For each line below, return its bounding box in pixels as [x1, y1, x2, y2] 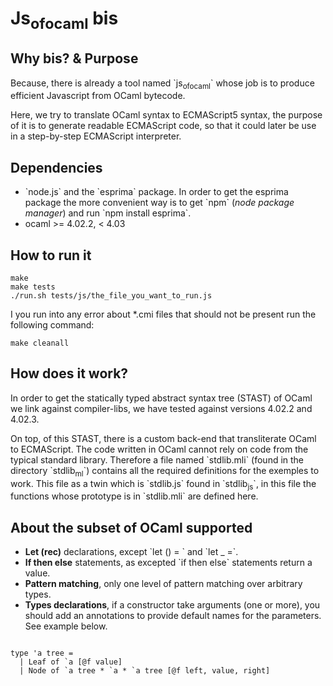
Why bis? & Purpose [10, 50, 139, 67]
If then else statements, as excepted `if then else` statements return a [24, 557, 313, 569]
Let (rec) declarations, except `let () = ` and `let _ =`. [24, 546, 239, 558]
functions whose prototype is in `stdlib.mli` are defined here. [10, 490, 259, 502]
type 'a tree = [10, 648, 74, 659]
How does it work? [10, 365, 129, 382]
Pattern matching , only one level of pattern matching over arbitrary [24, 578, 303, 590]
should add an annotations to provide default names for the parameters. [24, 610, 322, 622]
